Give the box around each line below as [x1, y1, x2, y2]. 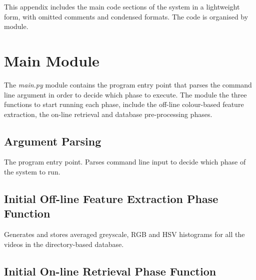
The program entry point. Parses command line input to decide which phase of [4, 156, 246, 167]
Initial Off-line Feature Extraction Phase [4, 191, 218, 206]
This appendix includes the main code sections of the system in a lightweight [4, 1, 240, 11]
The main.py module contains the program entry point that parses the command [4, 79, 252, 89]
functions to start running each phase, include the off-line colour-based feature [4, 99, 244, 109]
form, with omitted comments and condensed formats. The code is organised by [4, 11, 248, 21]
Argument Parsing [4, 133, 101, 148]
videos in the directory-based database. [4, 238, 124, 249]
